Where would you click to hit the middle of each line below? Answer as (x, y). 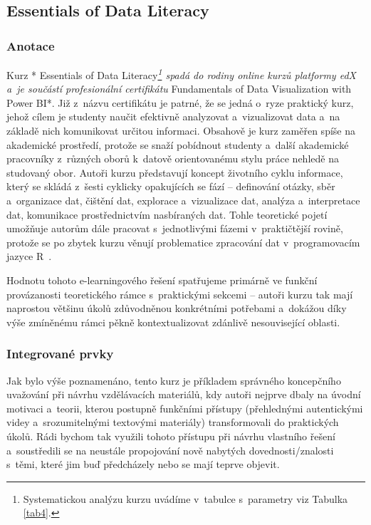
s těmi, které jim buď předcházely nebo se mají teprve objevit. (143, 464)
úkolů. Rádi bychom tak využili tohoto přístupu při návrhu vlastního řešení (171, 436)
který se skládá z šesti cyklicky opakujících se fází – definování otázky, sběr (171, 186)
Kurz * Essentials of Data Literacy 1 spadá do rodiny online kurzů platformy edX (181, 74)
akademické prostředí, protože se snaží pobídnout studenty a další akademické (178, 144)
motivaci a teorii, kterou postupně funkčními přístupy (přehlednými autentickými (185, 408)
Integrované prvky (60, 354)
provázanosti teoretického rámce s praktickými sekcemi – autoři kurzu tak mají (180, 294)
